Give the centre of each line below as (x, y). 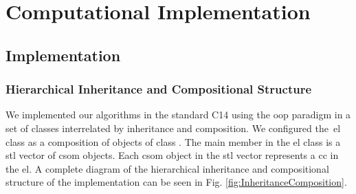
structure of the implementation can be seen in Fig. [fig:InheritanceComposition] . (176, 182)
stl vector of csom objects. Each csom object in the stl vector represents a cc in (172, 155)
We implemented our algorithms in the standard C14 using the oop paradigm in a (178, 115)
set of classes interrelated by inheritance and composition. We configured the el (173, 128)
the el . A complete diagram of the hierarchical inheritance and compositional (167, 168)
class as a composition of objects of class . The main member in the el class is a (173, 141)
